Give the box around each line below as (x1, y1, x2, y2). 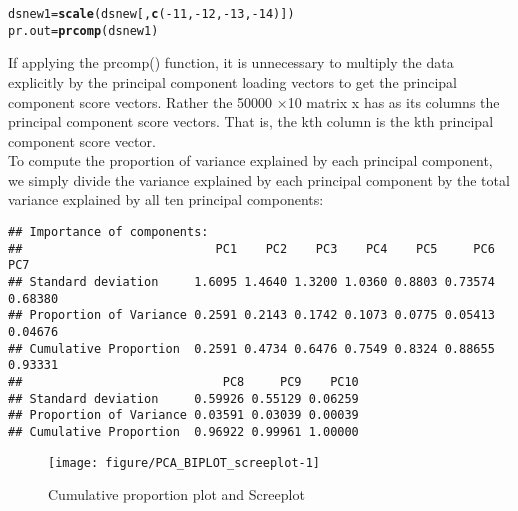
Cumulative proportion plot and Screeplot (48, 484, 305, 505)
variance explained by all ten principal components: (8, 189, 324, 210)
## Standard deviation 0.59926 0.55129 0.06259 (8, 391, 359, 406)
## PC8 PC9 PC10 (8, 374, 359, 389)
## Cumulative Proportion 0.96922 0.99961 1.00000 (8, 424, 359, 439)
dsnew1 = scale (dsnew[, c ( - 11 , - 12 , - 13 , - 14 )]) (8, 7, 295, 21)
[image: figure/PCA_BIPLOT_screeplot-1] (48, 455, 321, 470)
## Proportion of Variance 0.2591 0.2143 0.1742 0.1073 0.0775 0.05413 (8, 308, 495, 323)
